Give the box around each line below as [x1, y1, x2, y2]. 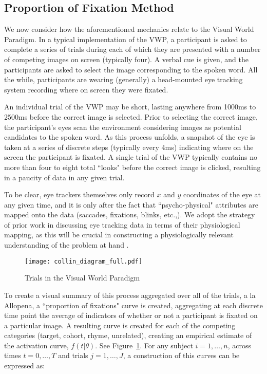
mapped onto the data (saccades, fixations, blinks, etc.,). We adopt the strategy [4, 209, 255, 220]
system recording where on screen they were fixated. [4, 84, 168, 95]
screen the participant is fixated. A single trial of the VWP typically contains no [4, 152, 257, 162]
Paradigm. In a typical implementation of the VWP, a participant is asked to [4, 33, 247, 44]
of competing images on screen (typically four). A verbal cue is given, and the [4, 53, 249, 64]
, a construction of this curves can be [123, 350, 240, 361]
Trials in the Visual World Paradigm [25, 272, 140, 283]
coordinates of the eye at [183, 189, 261, 200]
